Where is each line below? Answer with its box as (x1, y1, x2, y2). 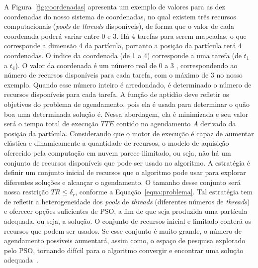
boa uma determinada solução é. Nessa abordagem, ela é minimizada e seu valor (4, 108, 249, 119)
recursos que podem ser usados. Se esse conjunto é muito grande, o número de (4, 225, 242, 236)
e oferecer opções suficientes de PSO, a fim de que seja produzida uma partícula (4, 206, 248, 216)
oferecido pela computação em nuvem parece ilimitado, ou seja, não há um (4, 147, 231, 158)
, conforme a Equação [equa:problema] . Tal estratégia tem (75, 186, 253, 197)
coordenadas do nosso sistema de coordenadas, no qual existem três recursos (4, 11, 236, 21)
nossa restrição (4, 186, 49, 197)
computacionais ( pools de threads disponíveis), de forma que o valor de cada (4, 21, 234, 31)
